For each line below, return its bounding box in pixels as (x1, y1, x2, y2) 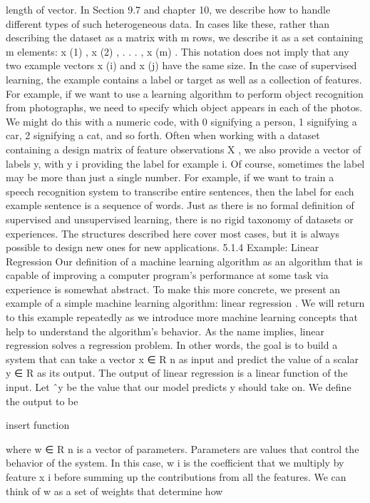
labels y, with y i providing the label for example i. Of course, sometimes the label (6, 156, 365, 171)
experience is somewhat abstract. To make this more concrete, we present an (6, 281, 341, 296)
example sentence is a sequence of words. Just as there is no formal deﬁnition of (6, 198, 354, 213)
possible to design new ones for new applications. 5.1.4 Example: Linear (6, 240, 319, 255)
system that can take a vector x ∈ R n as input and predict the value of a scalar (6, 351, 359, 366)
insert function (6, 417, 70, 432)
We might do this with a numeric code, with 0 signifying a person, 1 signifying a (6, 113, 357, 128)
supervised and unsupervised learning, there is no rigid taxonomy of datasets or (6, 211, 354, 226)
